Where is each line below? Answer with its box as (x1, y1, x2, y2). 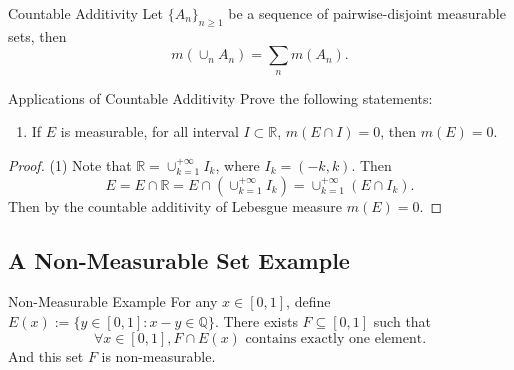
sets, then (8, 25, 67, 46)
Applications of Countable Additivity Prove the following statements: (8, 87, 433, 108)
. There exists (214, 310, 298, 331)
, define (286, 291, 331, 312)
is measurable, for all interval (60, 121, 239, 142)
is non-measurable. (101, 345, 216, 366)
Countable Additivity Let (8, 3, 163, 23)
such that (373, 310, 432, 331)
